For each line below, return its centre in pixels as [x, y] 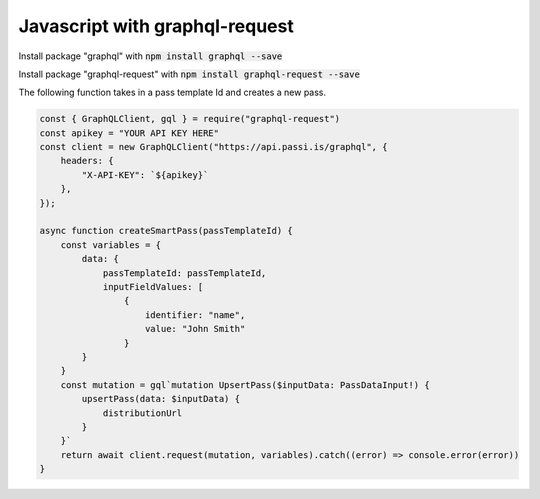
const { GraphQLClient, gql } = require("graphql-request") [190, 119]
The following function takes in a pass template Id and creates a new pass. [172, 92]
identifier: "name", [195, 314]
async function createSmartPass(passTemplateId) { [166, 231]
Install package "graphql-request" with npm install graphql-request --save [189, 74]
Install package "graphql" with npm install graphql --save [150, 56]
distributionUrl [142, 413]
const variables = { [111, 244]
